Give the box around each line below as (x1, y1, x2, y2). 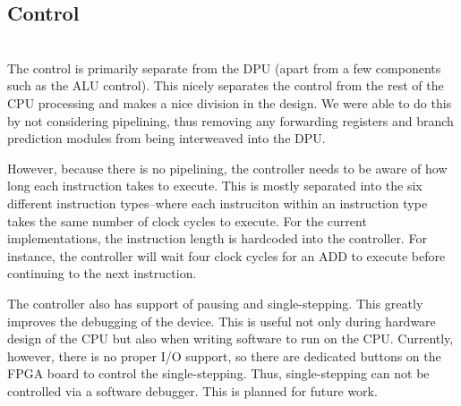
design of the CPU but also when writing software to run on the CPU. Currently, (7, 329, 454, 348)
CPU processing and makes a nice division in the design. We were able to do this (7, 93, 452, 112)
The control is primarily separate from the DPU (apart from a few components (7, 58, 441, 77)
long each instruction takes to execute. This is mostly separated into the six (7, 176, 423, 195)
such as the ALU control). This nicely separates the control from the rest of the (7, 76, 444, 95)
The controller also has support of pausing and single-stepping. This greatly (7, 293, 423, 312)
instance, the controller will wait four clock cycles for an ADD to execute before (7, 246, 446, 265)
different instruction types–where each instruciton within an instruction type (7, 193, 428, 212)
